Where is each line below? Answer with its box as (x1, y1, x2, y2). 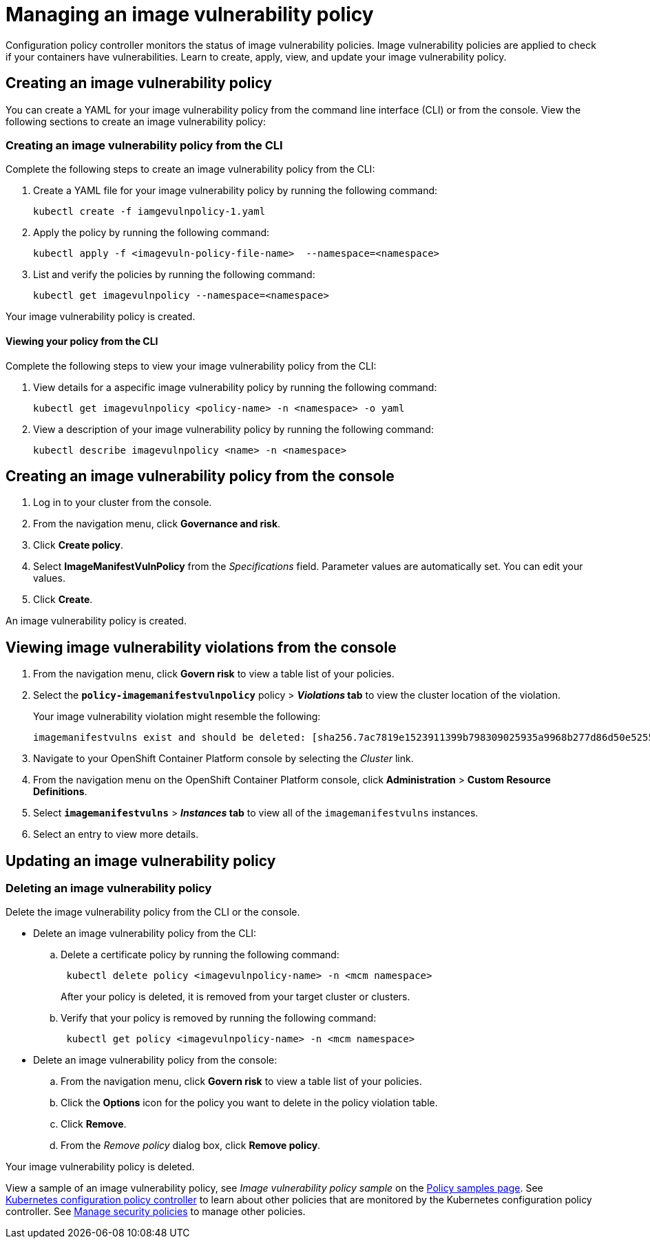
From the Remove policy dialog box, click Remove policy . (61, 1139, 321, 1152)
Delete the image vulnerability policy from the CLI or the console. (6, 906, 300, 918)
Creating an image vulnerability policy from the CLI (6, 138, 283, 152)
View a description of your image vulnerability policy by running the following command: (33, 423, 434, 435)
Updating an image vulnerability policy (6, 852, 276, 869)
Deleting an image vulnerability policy (6, 881, 212, 896)
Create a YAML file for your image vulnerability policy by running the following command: (33, 185, 438, 197)
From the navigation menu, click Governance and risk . (33, 518, 281, 530)
